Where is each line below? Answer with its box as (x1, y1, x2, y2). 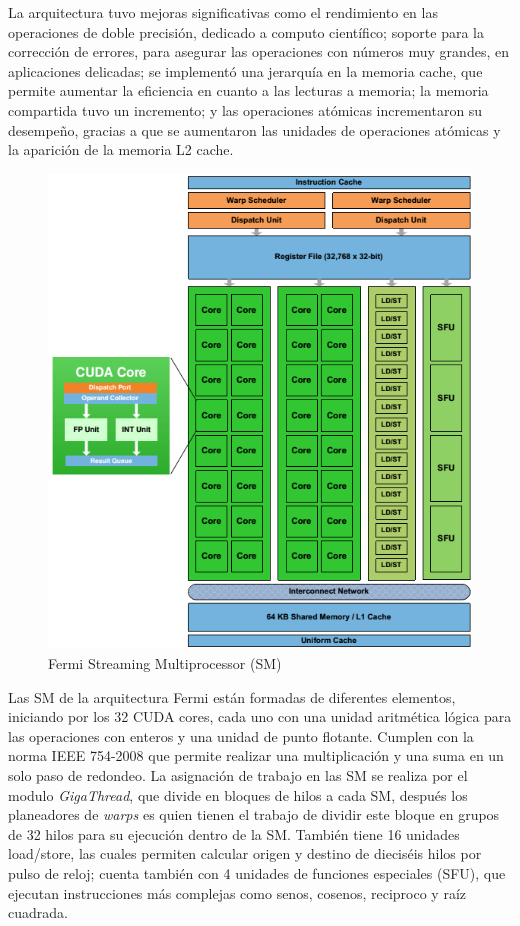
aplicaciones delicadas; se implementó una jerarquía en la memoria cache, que (8, 60, 483, 81)
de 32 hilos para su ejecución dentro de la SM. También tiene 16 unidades (8, 823, 460, 844)
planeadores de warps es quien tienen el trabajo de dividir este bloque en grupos (8, 804, 500, 825)
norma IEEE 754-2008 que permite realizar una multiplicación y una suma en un (8, 745, 504, 766)
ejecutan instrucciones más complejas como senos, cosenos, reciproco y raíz (8, 882, 467, 903)
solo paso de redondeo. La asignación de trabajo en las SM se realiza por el (8, 764, 468, 785)
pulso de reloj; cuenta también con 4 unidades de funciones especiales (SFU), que (8, 862, 506, 883)
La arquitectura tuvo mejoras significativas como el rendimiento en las (8, 2, 438, 22)
